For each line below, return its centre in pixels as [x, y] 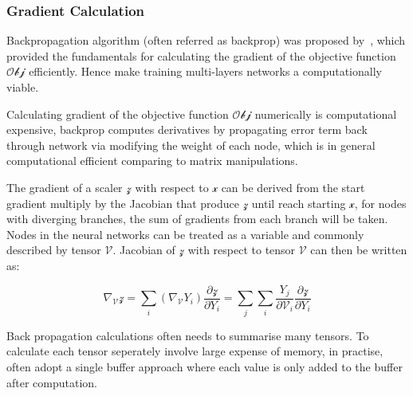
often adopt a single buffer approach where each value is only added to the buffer [205, 366]
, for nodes [380, 203]
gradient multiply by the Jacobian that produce [123, 203]
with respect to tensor [242, 250]
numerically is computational [326, 114]
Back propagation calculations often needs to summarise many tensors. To [188, 335]
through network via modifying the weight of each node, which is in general [191, 145]
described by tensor [54, 250]
